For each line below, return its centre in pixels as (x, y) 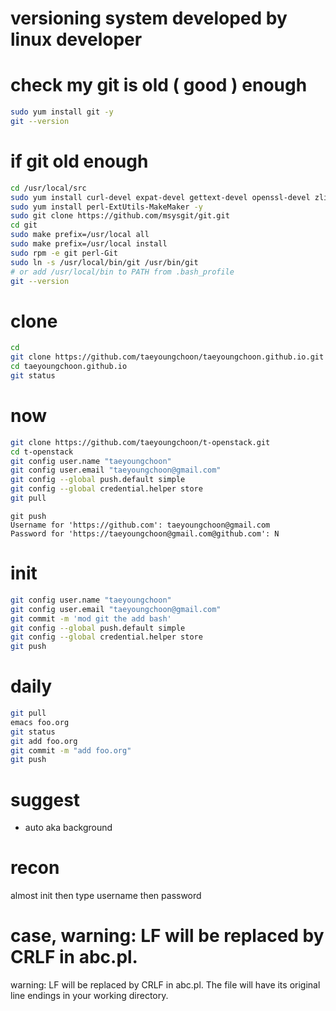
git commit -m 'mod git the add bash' (91, 618)
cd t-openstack (42, 452)
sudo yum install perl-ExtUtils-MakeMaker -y (106, 207)
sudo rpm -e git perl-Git (64, 253)
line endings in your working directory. (89, 996)
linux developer (76, 39)
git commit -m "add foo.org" (71, 750)
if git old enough (79, 161)
